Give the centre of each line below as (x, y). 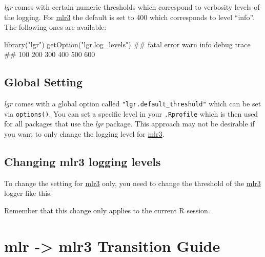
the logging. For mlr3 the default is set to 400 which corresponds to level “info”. (129, 17)
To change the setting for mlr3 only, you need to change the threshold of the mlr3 (132, 183)
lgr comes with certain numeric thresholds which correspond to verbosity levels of (132, 7)
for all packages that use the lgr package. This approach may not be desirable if (129, 124)
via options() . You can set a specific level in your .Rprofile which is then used (131, 113)
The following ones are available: (55, 27)
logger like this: (28, 193)
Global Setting (44, 82)
